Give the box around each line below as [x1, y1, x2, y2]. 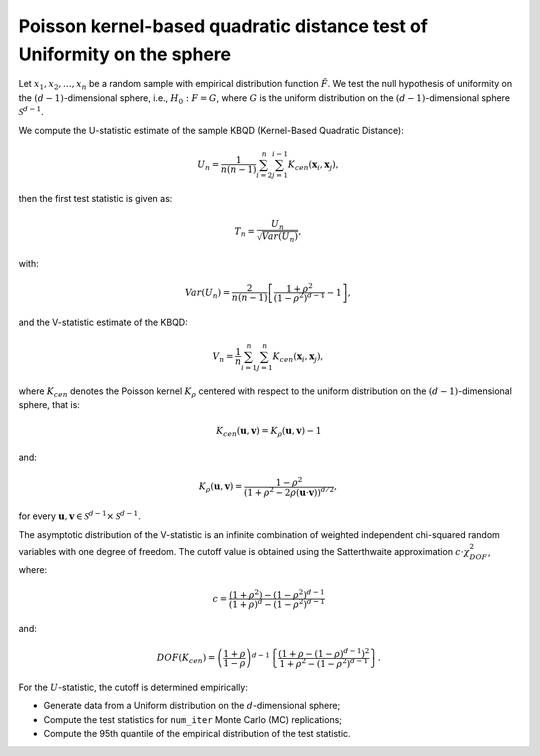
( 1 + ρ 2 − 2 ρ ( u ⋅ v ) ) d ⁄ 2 [243, 485, 335, 498]
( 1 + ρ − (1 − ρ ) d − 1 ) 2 [278, 646, 370, 659]
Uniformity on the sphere [18, 43, 232, 65]
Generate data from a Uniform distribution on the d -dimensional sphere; [43, 700, 341, 712]
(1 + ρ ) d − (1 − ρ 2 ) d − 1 [228, 597, 325, 610]
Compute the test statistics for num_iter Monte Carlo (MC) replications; [43, 713, 343, 725]
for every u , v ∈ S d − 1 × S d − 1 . [18, 509, 141, 522]
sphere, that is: [18, 399, 80, 411]
